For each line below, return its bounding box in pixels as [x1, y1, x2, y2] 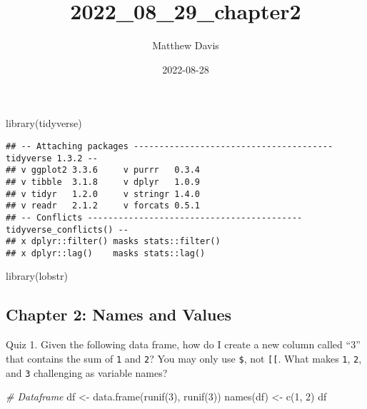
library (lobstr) [6, 268, 68, 283]
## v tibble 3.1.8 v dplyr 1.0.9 [6, 176, 201, 187]
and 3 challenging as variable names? [6, 365, 168, 380]
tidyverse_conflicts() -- [6, 224, 129, 235]
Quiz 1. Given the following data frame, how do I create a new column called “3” [6, 337, 361, 352]
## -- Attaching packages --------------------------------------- [6, 141, 333, 151]
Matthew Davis [152, 38, 219, 53]
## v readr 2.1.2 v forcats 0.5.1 [6, 201, 201, 211]
